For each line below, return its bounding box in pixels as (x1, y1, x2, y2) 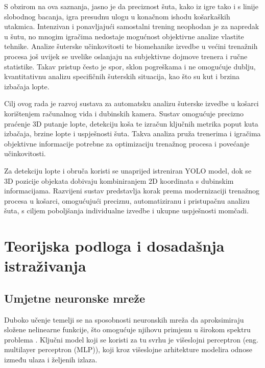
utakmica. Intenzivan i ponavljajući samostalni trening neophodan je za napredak (4, 21, 259, 32)
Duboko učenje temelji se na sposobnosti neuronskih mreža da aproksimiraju (4, 314, 244, 325)
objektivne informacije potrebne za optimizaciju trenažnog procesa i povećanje (4, 138, 250, 149)
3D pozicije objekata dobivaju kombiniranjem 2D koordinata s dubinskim (4, 175, 234, 186)
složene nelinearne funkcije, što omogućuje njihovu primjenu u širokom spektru (4, 324, 251, 335)
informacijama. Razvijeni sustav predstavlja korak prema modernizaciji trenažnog (4, 185, 260, 196)
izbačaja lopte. (4, 81, 50, 91)
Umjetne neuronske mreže (4, 290, 146, 306)
